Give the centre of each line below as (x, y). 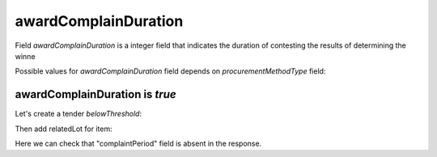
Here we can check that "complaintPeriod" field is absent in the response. (138, 144)
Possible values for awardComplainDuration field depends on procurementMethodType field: (170, 71)
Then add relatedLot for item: (64, 129)
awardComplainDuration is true (96, 94)
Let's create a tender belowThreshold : (78, 114)
